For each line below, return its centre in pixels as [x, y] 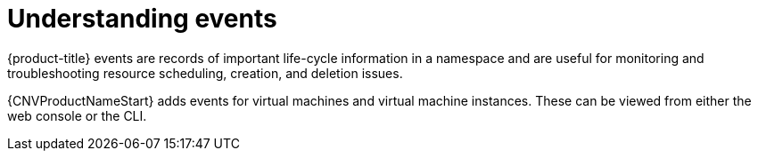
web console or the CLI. [77, 115]
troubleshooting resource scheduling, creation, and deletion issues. [205, 73]
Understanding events [142, 19]
